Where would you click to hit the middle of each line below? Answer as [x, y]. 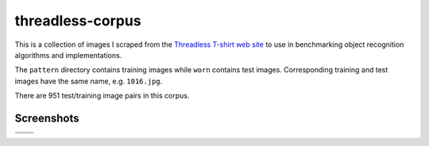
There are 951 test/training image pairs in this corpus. [102, 96]
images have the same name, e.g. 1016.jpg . [89, 81]
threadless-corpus [78, 21]
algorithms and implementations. [68, 55]
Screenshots [47, 118]
